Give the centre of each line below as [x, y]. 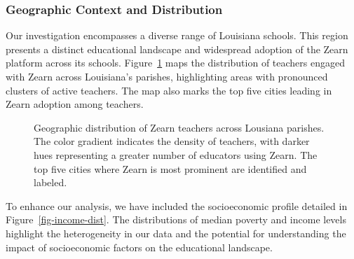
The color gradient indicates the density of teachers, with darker [172, 141]
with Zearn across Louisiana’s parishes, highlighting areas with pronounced [167, 76]
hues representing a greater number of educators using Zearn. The [176, 154]
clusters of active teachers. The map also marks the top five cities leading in [169, 90]
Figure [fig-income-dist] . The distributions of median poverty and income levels [176, 219]
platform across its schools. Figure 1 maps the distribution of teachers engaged [176, 63]
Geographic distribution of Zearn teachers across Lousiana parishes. [179, 127]
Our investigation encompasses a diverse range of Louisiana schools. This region [177, 35]
